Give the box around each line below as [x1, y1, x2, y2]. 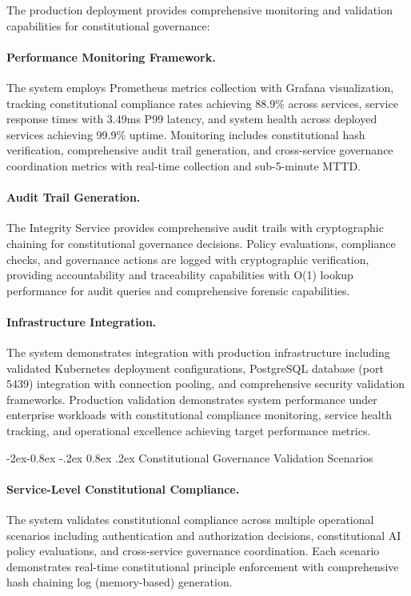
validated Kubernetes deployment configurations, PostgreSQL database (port [6, 359, 384, 376]
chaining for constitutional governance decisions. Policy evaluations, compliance [6, 234, 396, 251]
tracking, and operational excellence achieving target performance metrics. [6, 422, 371, 439]
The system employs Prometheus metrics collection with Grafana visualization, [6, 78, 394, 95]
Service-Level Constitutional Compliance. [6, 480, 240, 497]
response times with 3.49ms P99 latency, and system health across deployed [6, 110, 377, 127]
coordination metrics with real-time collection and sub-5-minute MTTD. [6, 157, 361, 174]
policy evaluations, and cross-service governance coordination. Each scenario [6, 542, 380, 559]
